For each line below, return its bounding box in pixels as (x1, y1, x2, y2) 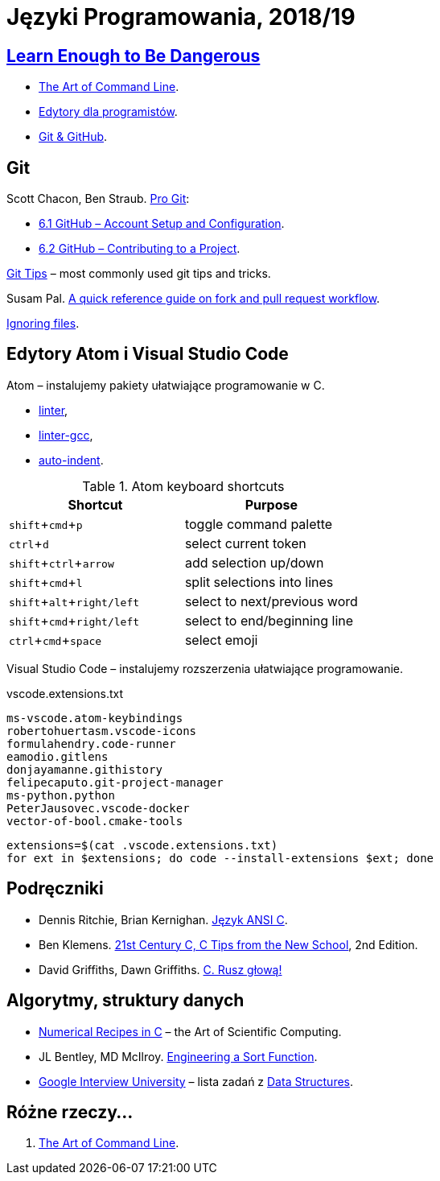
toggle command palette (184, 515, 333, 532)
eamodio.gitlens (6, 749, 109, 763)
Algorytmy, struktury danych (6, 990, 245, 1011)
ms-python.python (6, 788, 115, 802)
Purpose (245, 496, 298, 513)
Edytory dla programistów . (39, 105, 178, 119)
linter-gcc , (39, 427, 93, 442)
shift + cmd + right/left (9, 612, 140, 629)
